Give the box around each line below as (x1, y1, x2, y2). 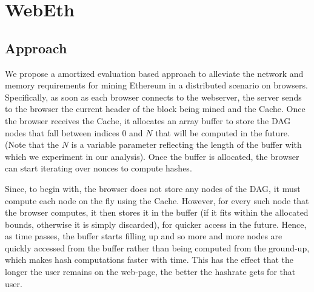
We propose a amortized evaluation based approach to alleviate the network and (5, 67, 304, 79)
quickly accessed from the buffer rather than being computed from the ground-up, (5, 241, 310, 254)
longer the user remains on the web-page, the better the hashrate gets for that (5, 265, 296, 278)
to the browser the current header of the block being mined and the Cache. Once (5, 102, 306, 115)
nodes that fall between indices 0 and (5, 126, 143, 139)
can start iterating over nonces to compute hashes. (5, 162, 192, 174)
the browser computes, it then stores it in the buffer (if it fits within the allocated (5, 206, 309, 219)
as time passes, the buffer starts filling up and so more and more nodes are (5, 230, 282, 242)
